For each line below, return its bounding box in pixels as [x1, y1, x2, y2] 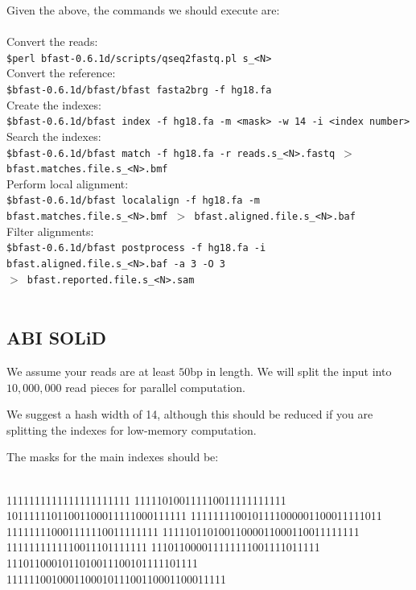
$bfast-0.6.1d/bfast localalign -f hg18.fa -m [6, 195, 260, 207]
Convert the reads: [6, 33, 98, 50]
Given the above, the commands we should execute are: [6, 2, 280, 18]
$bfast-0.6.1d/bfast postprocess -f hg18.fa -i [6, 242, 266, 254]
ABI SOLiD [6, 325, 106, 350]
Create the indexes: [6, 96, 101, 113]
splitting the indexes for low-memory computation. [6, 421, 257, 438]
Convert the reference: [6, 64, 116, 81]
